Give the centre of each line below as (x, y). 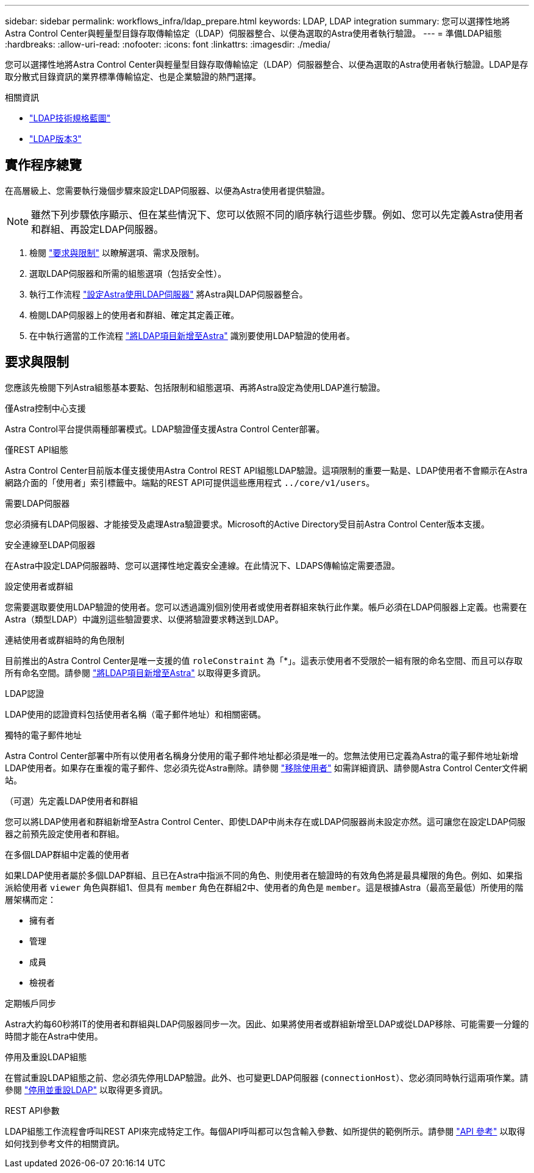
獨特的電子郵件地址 (43, 735)
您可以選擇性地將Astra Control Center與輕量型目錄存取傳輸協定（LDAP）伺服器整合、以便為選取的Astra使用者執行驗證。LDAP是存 (267, 64)
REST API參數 (32, 1110)
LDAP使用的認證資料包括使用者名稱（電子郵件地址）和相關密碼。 (136, 714)
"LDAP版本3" (55, 139)
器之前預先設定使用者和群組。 (65, 833)
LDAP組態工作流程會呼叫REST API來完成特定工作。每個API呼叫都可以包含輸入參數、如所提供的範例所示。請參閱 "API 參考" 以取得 (265, 1131)
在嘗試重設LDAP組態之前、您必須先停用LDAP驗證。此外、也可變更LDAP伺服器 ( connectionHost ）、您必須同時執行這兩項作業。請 (267, 1077)
